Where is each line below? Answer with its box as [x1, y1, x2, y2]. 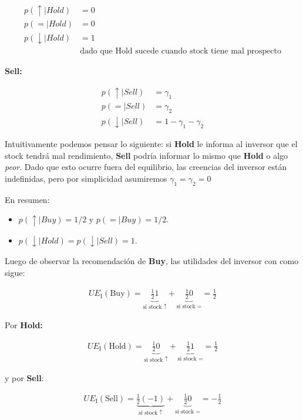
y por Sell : [5, 371, 44, 384]
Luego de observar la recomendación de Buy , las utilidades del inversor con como [5, 255, 299, 267]
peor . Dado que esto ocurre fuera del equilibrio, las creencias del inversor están [5, 161, 287, 173]
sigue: [5, 266, 25, 278]
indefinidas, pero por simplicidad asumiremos [5, 172, 167, 184]
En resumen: [5, 193, 50, 205]
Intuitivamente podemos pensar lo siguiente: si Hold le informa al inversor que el [5, 138, 298, 150]
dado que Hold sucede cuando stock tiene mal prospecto [80, 47, 281, 56]
